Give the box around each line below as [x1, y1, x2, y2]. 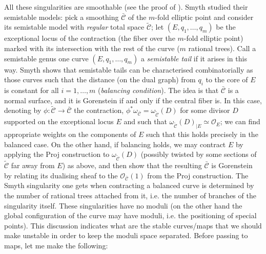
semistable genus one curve [4, 53, 89, 63]
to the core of [206, 74, 248, 85]
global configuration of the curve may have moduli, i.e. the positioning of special [4, 210, 257, 221]
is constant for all [4, 84, 59, 95]
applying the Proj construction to [4, 149, 110, 159]
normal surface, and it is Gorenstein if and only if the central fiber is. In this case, [4, 95, 262, 105]
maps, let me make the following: [4, 240, 108, 250]
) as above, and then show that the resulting [62, 160, 202, 171]
